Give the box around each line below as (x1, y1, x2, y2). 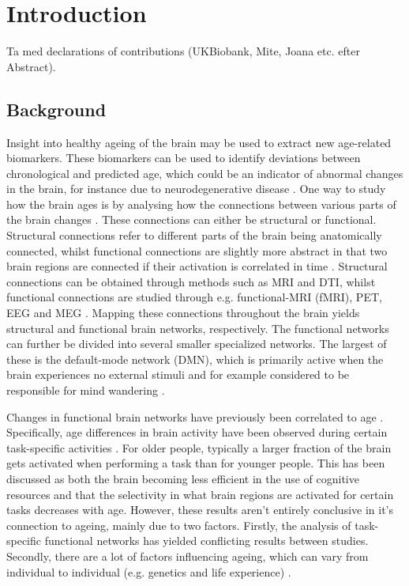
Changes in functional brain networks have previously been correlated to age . (6, 408, 384, 425)
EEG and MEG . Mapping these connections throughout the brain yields (6, 304, 360, 321)
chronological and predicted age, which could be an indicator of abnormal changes (6, 164, 403, 181)
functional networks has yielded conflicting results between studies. (44, 532, 369, 549)
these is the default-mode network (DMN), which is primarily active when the (6, 350, 384, 367)
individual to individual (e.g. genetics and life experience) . (6, 563, 291, 580)
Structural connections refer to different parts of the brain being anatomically (6, 227, 382, 244)
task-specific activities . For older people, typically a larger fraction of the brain (6, 439, 392, 456)
